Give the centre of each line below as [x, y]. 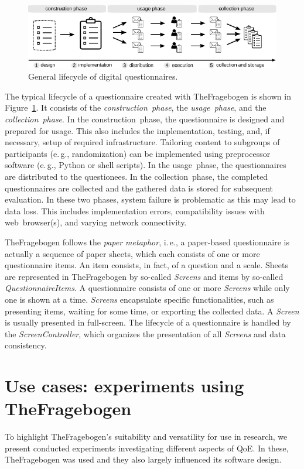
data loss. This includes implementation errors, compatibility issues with [135, 210]
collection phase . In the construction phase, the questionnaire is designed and [145, 119]
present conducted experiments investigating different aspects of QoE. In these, [147, 448]
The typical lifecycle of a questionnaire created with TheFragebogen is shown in [148, 96]
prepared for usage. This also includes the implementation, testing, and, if [137, 130]
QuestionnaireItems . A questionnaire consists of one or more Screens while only [147, 288]
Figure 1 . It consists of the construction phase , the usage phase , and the [136, 107]
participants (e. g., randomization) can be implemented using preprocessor [138, 153]
